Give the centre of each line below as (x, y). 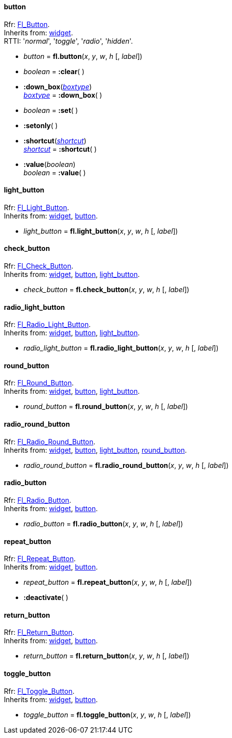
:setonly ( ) (41, 125)
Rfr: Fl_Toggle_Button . (39, 691)
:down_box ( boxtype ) (58, 86)
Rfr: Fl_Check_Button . (39, 266)
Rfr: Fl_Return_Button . (39, 632)
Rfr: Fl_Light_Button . (37, 207)
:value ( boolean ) (50, 164)
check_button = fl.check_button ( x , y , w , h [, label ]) (106, 290)
